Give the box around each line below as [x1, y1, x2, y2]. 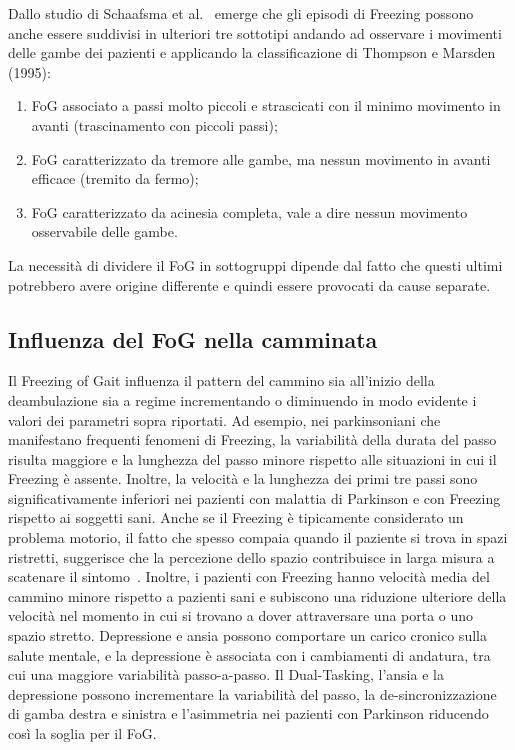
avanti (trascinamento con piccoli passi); [31, 114, 278, 135]
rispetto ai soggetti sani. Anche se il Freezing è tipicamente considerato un [8, 507, 464, 528]
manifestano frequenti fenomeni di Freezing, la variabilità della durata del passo [8, 429, 497, 450]
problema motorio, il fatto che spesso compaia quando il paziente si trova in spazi [8, 527, 508, 548]
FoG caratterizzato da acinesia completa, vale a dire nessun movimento [31, 201, 468, 222]
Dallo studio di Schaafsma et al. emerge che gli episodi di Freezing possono [8, 3, 474, 23]
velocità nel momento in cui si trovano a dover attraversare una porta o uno [8, 605, 474, 626]
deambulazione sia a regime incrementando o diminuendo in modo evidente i [8, 389, 477, 410]
